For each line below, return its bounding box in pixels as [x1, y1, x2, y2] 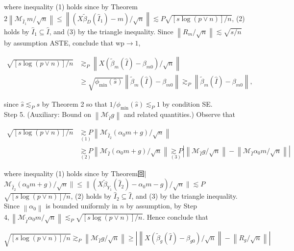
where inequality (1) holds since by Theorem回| [4, 168, 147, 178]
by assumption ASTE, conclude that [4, 38, 114, 48]
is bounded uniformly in [46, 201, 118, 211]
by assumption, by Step [126, 201, 197, 211]
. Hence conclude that [143, 211, 208, 222]
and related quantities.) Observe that [123, 109, 236, 119]
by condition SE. [162, 98, 213, 109]
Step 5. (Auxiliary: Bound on [4, 109, 91, 119]
